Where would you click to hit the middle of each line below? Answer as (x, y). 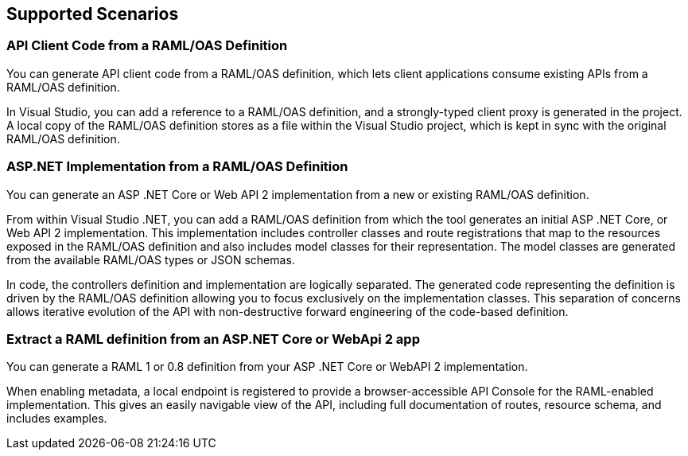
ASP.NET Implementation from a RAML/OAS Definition (177, 167)
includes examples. (57, 419)
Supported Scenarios (93, 14)
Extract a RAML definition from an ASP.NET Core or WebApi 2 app (213, 339)
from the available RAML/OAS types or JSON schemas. (151, 259)
